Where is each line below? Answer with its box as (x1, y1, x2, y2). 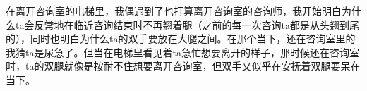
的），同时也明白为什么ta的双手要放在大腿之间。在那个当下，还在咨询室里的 (6, 31, 356, 46)
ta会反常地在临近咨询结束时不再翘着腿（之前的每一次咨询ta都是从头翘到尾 (15, 17, 359, 32)
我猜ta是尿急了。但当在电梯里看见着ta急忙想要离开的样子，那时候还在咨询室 (6, 44, 359, 59)
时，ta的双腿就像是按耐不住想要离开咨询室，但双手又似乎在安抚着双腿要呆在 (6, 59, 361, 73)
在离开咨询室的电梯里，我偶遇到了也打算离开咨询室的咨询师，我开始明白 (6, 4, 342, 18)
